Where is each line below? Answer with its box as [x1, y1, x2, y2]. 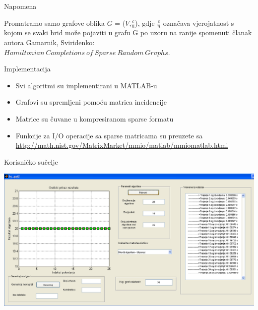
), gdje [135, 17, 155, 28]
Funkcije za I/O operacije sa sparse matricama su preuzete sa [15, 130, 203, 140]
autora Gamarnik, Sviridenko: [4, 37, 95, 48]
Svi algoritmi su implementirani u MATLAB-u [15, 80, 157, 90]
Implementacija [4, 63, 51, 74]
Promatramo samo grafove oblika [4, 17, 105, 28]
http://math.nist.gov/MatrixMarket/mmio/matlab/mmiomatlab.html [15, 140, 228, 150]
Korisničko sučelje [4, 156, 58, 167]
